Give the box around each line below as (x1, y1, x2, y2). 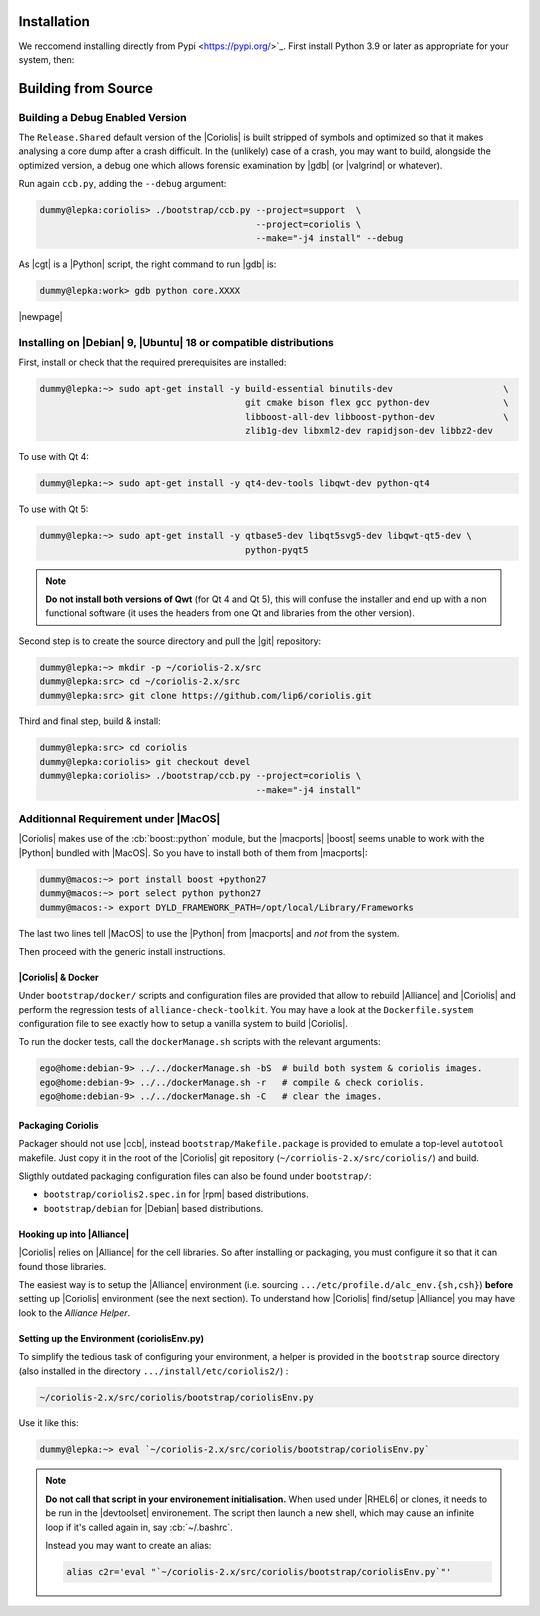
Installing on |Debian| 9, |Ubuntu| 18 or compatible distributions (18, 335, 335, 349)
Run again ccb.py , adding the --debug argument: (18, 178, 227, 190)
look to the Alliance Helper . (18, 1306, 131, 1319)
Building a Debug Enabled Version (18, 110, 187, 124)
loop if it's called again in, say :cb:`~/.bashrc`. (45, 1521, 234, 1533)
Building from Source (18, 80, 154, 97)
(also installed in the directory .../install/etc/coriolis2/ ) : (18, 1365, 289, 1377)
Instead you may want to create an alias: (45, 1540, 212, 1552)
